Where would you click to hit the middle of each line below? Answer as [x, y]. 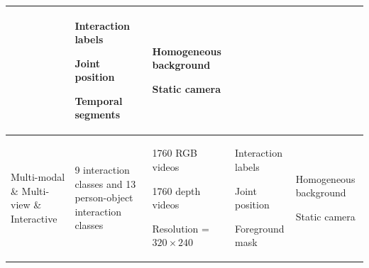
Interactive [34, 218]
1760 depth [176, 190]
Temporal [99, 100]
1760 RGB [175, 153]
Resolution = [181, 228]
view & [26, 205]
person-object [104, 197]
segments [98, 115]
